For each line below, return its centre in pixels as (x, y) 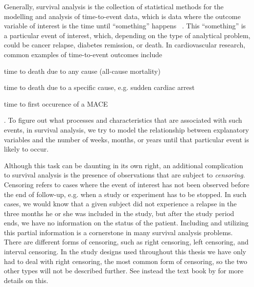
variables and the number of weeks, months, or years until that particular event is (127, 139)
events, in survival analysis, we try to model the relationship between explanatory (127, 129)
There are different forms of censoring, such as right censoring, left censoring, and (126, 242)
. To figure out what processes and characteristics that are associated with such (123, 120)
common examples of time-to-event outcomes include (83, 54)
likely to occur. (26, 149)
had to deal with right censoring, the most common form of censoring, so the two (126, 261)
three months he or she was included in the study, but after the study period (119, 213)
